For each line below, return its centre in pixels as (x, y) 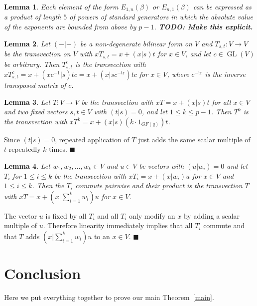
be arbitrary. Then (32, 64)
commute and (224, 225)
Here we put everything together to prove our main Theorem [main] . (109, 297)
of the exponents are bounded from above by (70, 27)
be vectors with (162, 165)
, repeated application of (92, 139)
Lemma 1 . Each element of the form (61, 6)
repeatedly (25, 149)
